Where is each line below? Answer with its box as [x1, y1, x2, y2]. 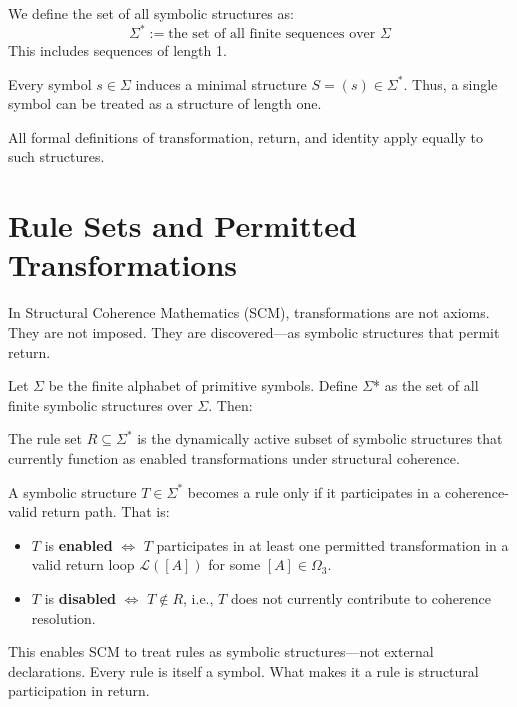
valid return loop [31, 554, 135, 575]
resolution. [31, 607, 96, 628]
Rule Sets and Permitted [8, 205, 357, 246]
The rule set [8, 428, 82, 449]
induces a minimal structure [135, 73, 307, 94]
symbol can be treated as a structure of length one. [8, 93, 322, 114]
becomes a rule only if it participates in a [187, 481, 441, 502]
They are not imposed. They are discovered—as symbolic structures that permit [8, 321, 500, 342]
